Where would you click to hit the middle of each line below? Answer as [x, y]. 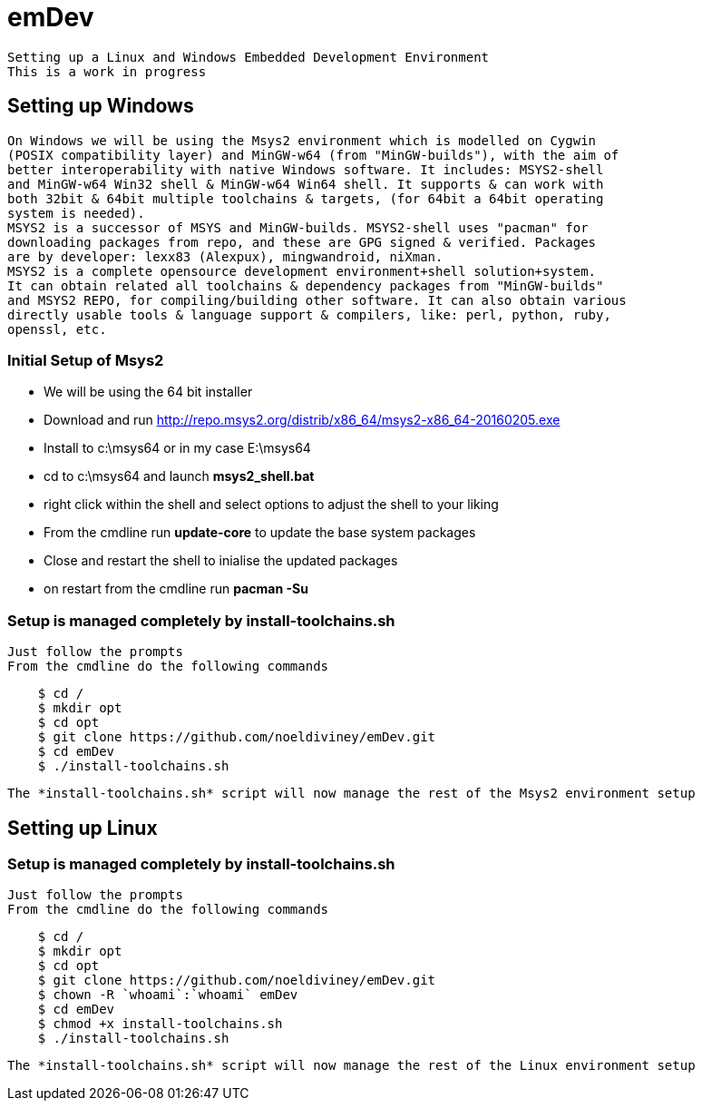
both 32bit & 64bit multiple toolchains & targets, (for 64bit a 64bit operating [306, 198]
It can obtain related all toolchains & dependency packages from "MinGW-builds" [306, 285]
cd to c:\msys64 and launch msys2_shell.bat [179, 476]
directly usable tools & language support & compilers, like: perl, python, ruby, [309, 314]
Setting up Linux [83, 828]
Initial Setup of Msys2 [86, 360]
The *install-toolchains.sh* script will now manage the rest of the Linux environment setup [351, 1066]
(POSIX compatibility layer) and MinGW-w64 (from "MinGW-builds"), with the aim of [313, 155]
